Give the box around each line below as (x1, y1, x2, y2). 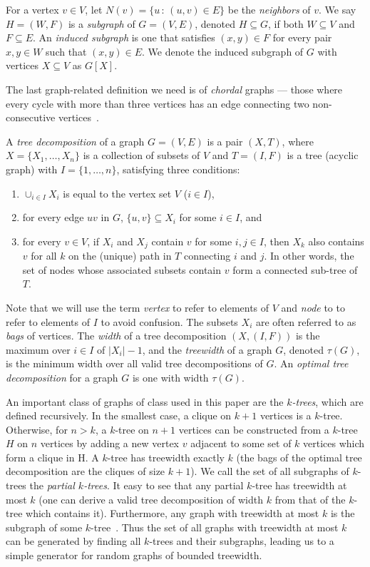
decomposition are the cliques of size (6, 464, 165, 479)
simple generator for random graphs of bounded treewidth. (6, 548, 262, 563)
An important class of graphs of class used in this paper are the (6, 394, 284, 409)
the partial (29, 478, 75, 493)
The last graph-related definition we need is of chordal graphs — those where (6, 81, 343, 96)
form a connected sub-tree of (232, 262, 358, 277)
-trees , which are (292, 394, 364, 409)
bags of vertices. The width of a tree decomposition (6, 328, 227, 343)
